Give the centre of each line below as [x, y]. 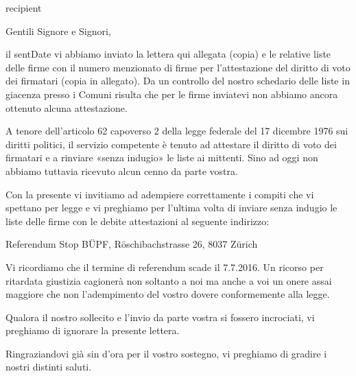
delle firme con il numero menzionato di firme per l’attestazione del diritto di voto [178, 67]
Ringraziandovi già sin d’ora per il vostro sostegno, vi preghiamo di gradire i [166, 353]
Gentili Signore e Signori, [58, 31]
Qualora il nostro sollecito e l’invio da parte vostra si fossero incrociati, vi [160, 317]
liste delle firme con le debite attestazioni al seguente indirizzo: [138, 221]
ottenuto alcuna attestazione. [67, 107]
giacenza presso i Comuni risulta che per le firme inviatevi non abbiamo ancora [172, 94]
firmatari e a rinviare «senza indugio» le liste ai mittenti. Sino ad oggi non [162, 157]
